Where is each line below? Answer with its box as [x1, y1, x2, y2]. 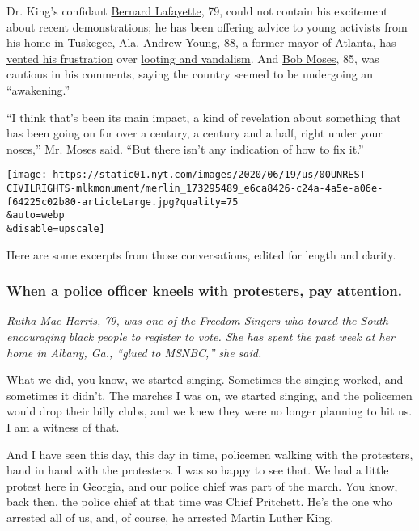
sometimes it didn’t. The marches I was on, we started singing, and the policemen [6, 386, 413, 403]
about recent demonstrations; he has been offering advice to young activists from [6, 18, 408, 35]
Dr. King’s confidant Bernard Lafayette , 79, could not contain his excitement [6, 2, 388, 19]
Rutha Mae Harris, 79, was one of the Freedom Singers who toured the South [6, 312, 388, 329]
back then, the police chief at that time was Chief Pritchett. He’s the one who [6, 493, 393, 510]
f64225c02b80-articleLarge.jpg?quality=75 [6, 196, 239, 208]
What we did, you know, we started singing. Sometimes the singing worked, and [6, 371, 404, 388]
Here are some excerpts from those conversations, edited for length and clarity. [6, 246, 396, 263]
